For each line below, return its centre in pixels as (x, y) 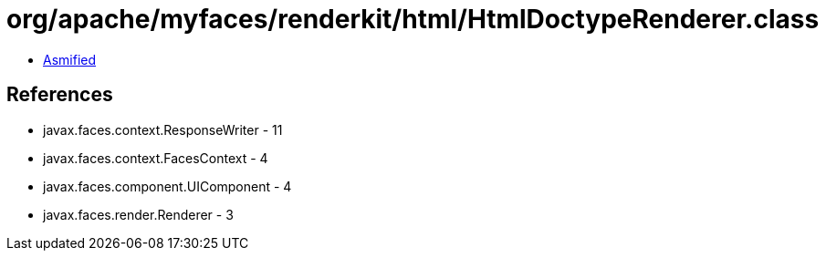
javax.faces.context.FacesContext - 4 (156, 158)
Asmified (70, 59)
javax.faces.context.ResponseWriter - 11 (163, 129)
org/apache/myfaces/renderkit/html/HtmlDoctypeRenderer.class (413, 19)
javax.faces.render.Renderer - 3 (138, 214)
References (60, 95)
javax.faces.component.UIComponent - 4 (167, 186)
